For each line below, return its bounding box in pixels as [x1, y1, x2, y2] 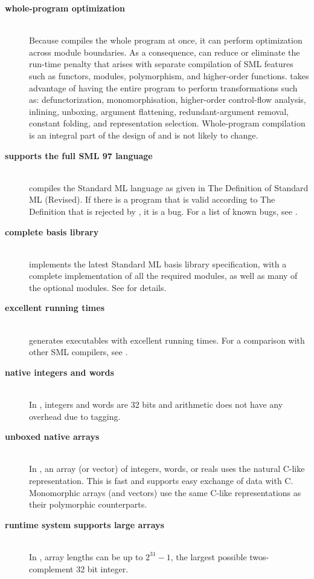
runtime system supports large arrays [5, 518, 164, 531]
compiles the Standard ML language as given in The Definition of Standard [29, 181, 309, 194]
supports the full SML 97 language [5, 149, 153, 162]
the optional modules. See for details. [29, 281, 167, 293]
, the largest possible [170, 550, 247, 563]
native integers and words [5, 365, 114, 378]
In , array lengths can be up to [29, 550, 143, 563]
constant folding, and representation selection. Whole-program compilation [29, 117, 306, 129]
